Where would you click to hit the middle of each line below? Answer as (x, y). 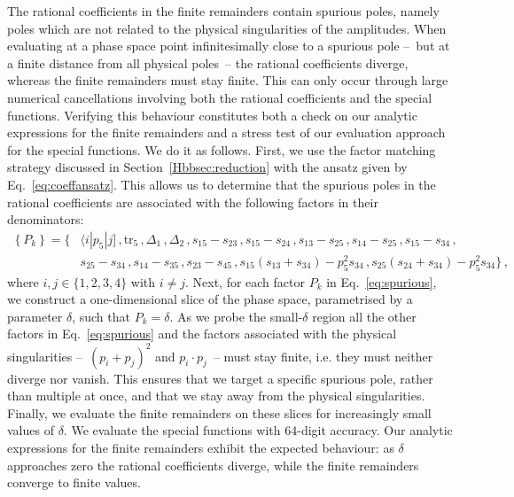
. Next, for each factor (245, 281)
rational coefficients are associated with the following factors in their (193, 202)
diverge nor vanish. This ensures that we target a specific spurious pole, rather (220, 378)
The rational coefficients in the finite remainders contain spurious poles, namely (223, 11)
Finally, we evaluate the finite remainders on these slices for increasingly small (219, 412)
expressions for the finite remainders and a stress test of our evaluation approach (226, 132)
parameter (35, 316)
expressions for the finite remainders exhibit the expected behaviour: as (201, 447)
